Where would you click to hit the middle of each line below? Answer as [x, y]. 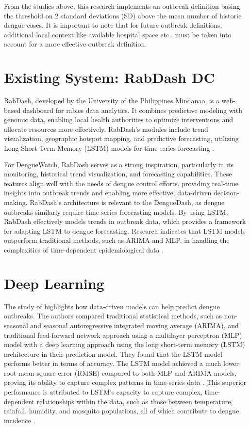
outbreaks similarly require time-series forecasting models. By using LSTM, [116, 212]
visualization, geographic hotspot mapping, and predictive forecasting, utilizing [121, 138]
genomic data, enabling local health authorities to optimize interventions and [118, 119]
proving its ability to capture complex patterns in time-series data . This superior [125, 382]
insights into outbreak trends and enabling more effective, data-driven [108, 193]
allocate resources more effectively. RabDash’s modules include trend [106, 129]
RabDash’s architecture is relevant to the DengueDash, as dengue [127, 202]
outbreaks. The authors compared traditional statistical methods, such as [113, 316]
